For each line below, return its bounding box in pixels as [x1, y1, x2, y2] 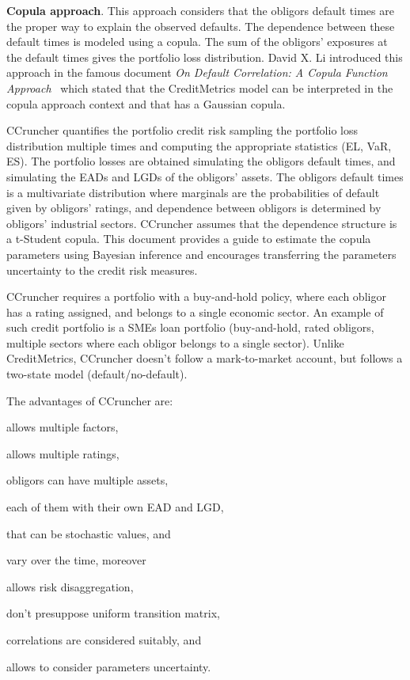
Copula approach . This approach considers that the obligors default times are [6, 2, 394, 18]
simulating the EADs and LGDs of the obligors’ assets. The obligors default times [6, 168, 404, 184]
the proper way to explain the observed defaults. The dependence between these [6, 17, 395, 34]
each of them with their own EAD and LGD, [6, 499, 224, 515]
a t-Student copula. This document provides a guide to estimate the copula [6, 230, 371, 247]
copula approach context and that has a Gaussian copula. [6, 95, 286, 112]
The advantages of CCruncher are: [6, 392, 173, 408]
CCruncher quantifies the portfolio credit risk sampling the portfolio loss [6, 122, 358, 139]
